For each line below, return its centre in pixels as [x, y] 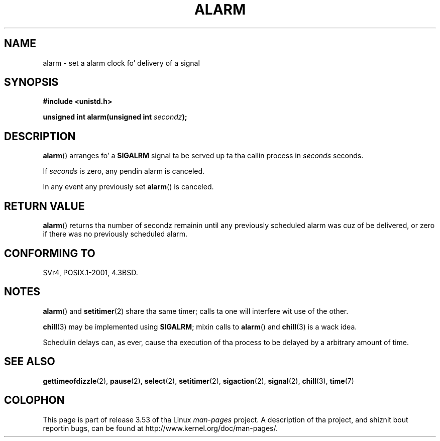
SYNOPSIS [31, 82]
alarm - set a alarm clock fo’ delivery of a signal [121, 63]
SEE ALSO [30, 362]
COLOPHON [34, 400]
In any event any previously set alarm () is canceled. [128, 187]
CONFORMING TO [50, 253]
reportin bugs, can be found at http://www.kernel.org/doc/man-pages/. [160, 428]
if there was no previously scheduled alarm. [115, 234]
